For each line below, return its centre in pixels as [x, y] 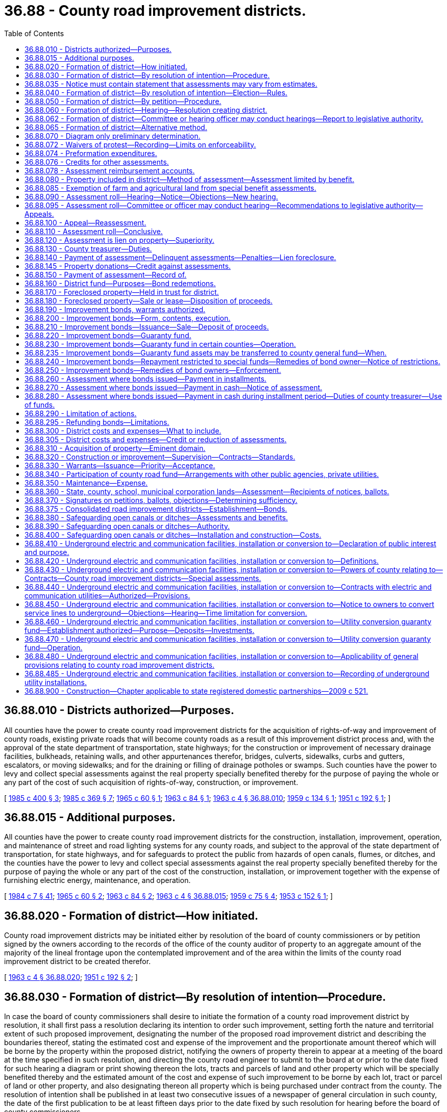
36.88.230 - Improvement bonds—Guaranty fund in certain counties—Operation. [160, 344]
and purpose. [47, 552]
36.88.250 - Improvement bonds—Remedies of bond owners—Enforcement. [153, 370]
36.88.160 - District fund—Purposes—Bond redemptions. [120, 283]
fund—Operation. [54, 647]
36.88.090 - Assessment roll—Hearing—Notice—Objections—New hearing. [151, 196]
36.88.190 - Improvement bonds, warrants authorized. [115, 309]
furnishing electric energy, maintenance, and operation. [97, 880]
